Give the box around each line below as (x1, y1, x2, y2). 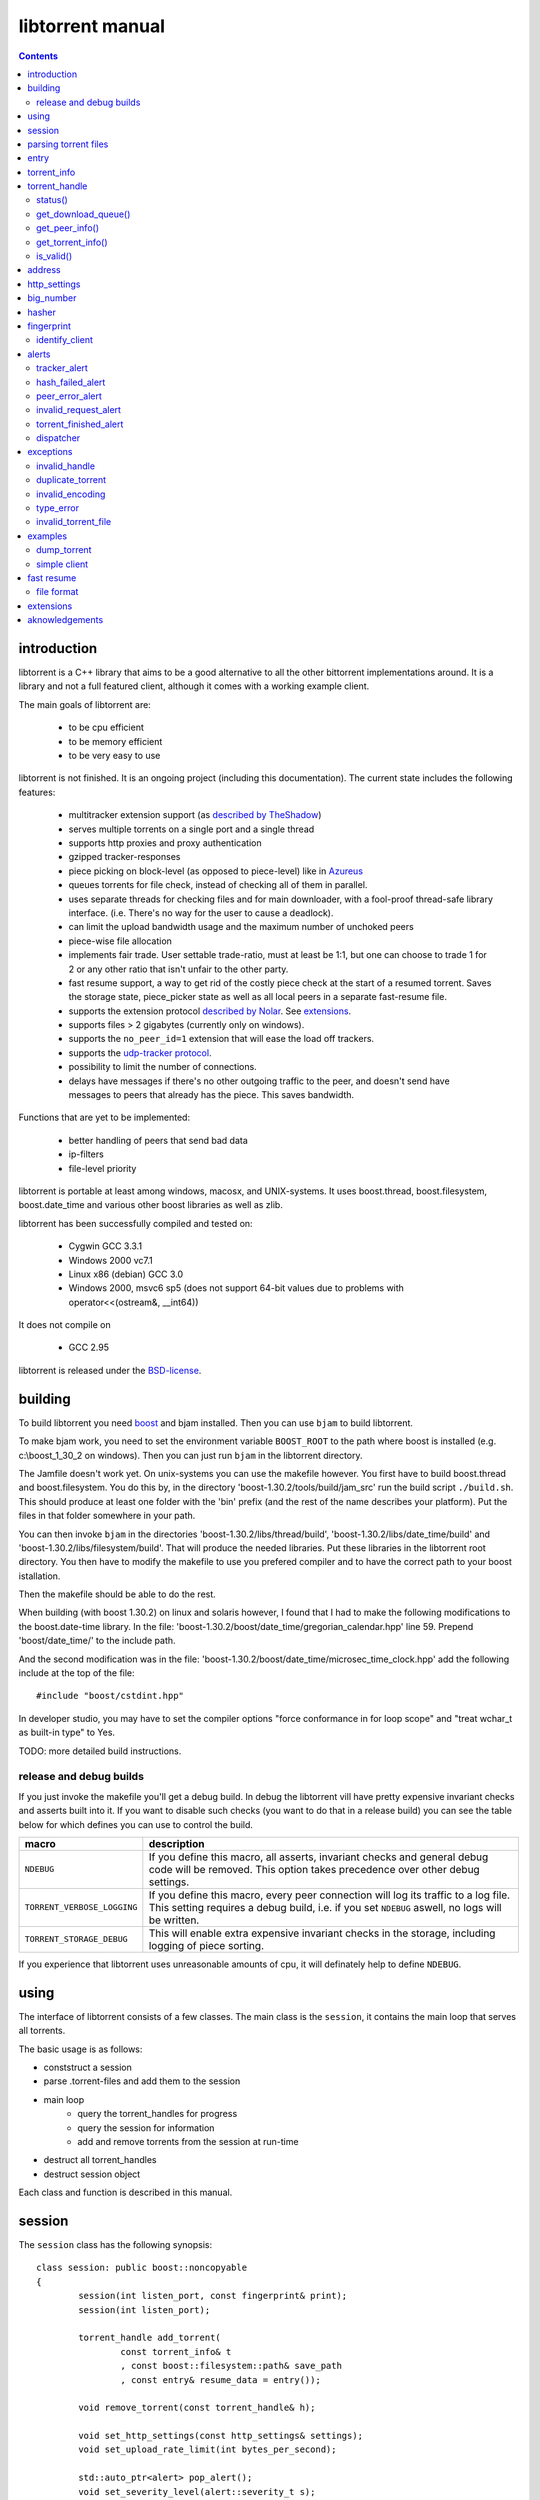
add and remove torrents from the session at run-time (77, 2135, 299, 2147)
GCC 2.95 (68, 1341, 110, 1354)
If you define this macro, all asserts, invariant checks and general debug (148, 1850, 489, 1864)
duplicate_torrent (36, 474, 107, 486)
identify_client (36, 334, 94, 346)
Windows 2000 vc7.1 (68, 1254, 154, 1266)
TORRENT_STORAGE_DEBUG (24, 1934, 129, 1945)
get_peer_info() (36, 222, 100, 234)
